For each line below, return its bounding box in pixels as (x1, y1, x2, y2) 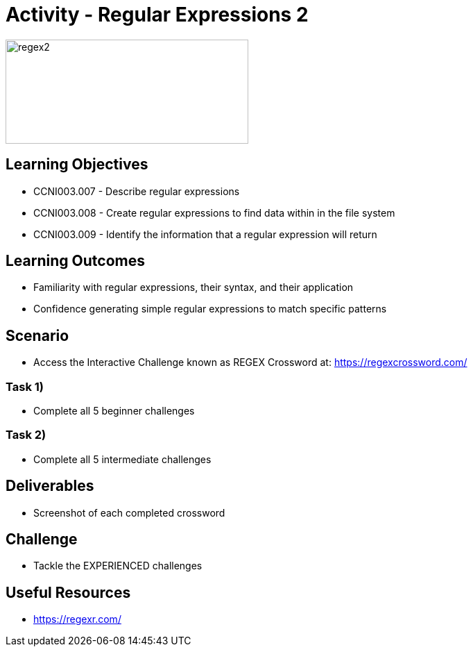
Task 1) (6, 379, 44, 394)
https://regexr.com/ (33, 613, 121, 626)
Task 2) (6, 428, 46, 442)
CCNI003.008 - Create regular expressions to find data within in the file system (33, 206, 395, 219)
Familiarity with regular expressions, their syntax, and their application (33, 281, 354, 294)
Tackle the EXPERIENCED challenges (33, 560, 203, 572)
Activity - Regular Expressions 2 (6, 3, 309, 26)
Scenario (6, 326, 69, 344)
